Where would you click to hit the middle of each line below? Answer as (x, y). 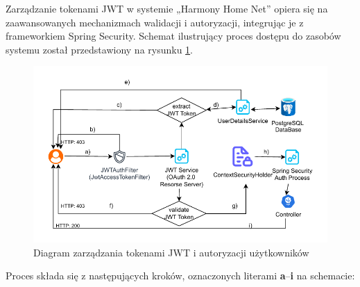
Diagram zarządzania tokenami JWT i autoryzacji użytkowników (171, 252)
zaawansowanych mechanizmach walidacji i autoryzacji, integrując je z (155, 22)
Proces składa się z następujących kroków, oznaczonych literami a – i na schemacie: (180, 276)
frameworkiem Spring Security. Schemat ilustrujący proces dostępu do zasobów (173, 36)
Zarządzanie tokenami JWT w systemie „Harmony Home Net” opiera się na (167, 8)
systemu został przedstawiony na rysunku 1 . (100, 49)
